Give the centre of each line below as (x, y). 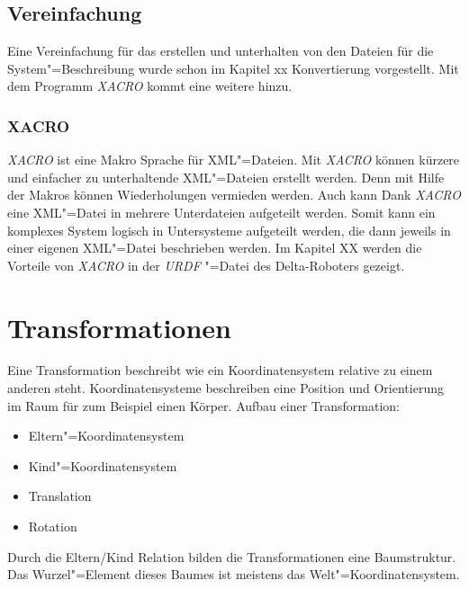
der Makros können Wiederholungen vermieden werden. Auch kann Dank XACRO (234, 195)
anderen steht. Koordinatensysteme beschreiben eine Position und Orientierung (225, 388)
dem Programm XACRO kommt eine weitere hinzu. (150, 86)
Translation (60, 496)
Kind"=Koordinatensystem (103, 465)
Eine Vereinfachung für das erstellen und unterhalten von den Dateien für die (221, 51)
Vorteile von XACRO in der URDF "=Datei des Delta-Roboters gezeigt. (206, 265)
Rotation (53, 527)
